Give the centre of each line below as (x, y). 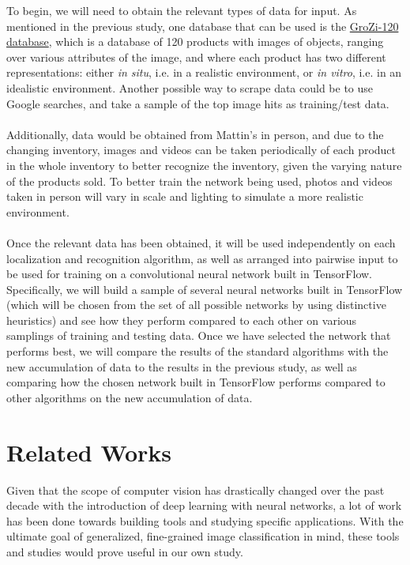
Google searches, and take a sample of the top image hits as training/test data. (198, 103)
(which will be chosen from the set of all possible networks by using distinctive (196, 305)
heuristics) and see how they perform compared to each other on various (182, 320)
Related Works (89, 452)
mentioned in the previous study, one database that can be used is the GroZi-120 (203, 26)
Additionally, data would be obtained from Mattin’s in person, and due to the (195, 134)
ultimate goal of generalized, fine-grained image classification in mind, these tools (203, 536)
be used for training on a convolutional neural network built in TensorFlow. (189, 274)
